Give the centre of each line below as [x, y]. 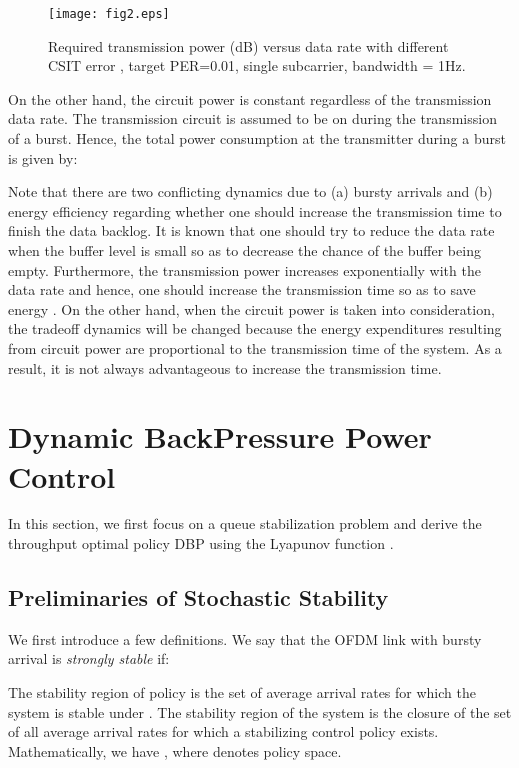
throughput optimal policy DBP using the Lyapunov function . [201, 543]
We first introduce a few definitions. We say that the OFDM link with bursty [245, 638]
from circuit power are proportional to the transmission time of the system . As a [255, 347]
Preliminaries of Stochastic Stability [198, 597]
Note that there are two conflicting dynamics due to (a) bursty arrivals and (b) [250, 191]
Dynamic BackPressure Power [220, 436]
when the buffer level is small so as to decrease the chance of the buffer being [244, 250]
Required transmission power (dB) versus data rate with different [248, 45]
